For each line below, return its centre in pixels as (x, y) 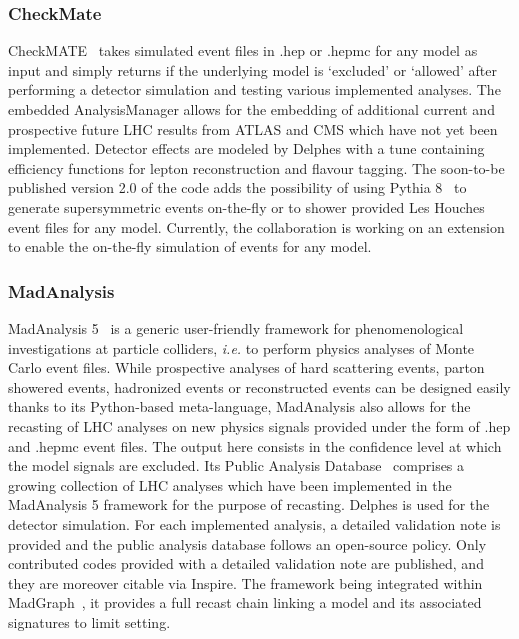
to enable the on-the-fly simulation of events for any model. (190, 246)
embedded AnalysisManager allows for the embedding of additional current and (251, 109)
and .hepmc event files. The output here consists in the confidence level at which (255, 445)
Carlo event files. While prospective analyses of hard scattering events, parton (246, 367)
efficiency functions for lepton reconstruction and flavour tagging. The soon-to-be (256, 167)
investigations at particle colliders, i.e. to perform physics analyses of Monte (241, 347)
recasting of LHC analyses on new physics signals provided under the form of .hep (259, 425)
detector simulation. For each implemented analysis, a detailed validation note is (254, 523)
